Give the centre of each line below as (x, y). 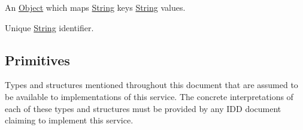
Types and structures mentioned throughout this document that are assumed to (151, 85)
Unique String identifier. (49, 27)
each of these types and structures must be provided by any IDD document (143, 108)
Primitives (37, 60)
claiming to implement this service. (69, 120)
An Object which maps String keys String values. (95, 7)
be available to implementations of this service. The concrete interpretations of (149, 96)
